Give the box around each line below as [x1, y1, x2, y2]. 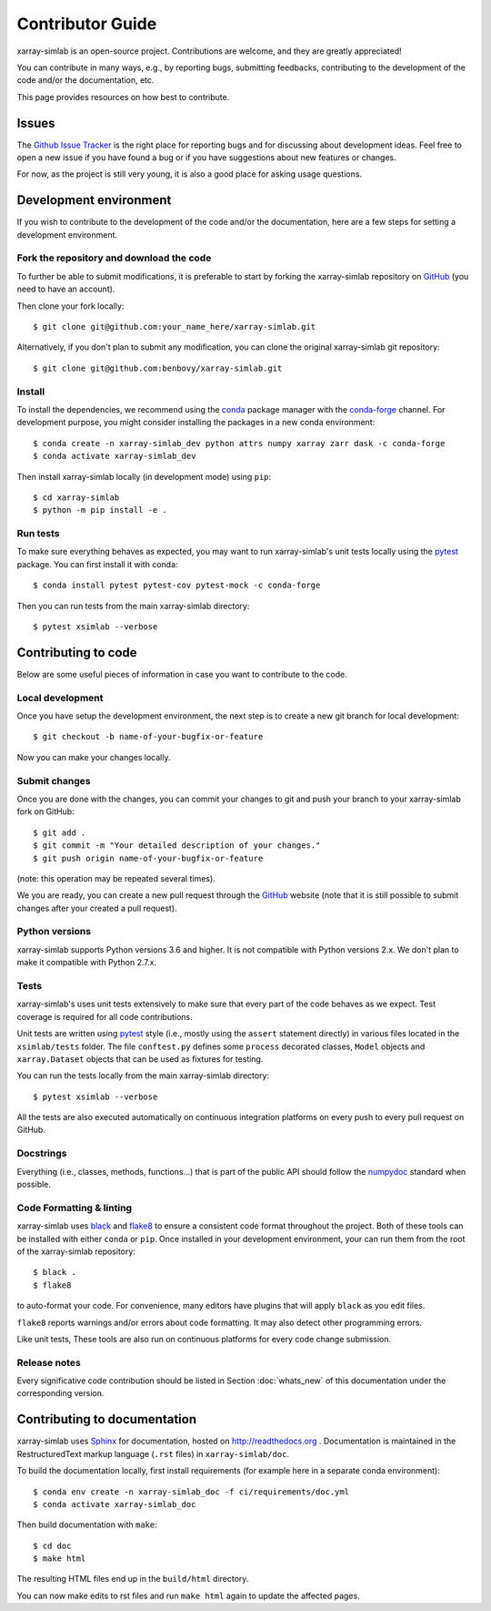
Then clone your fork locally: [16, 301, 125, 311]
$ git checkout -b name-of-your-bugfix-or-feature [33, 731, 264, 742]
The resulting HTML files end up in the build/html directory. [16, 1574, 249, 1585]
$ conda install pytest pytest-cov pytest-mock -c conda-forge [33, 580, 321, 591]
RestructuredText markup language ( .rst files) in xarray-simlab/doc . [16, 1448, 290, 1459]
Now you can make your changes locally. [16, 751, 171, 762]
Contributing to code [16, 645, 137, 660]
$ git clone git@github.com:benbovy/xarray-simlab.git [33, 362, 283, 373]
